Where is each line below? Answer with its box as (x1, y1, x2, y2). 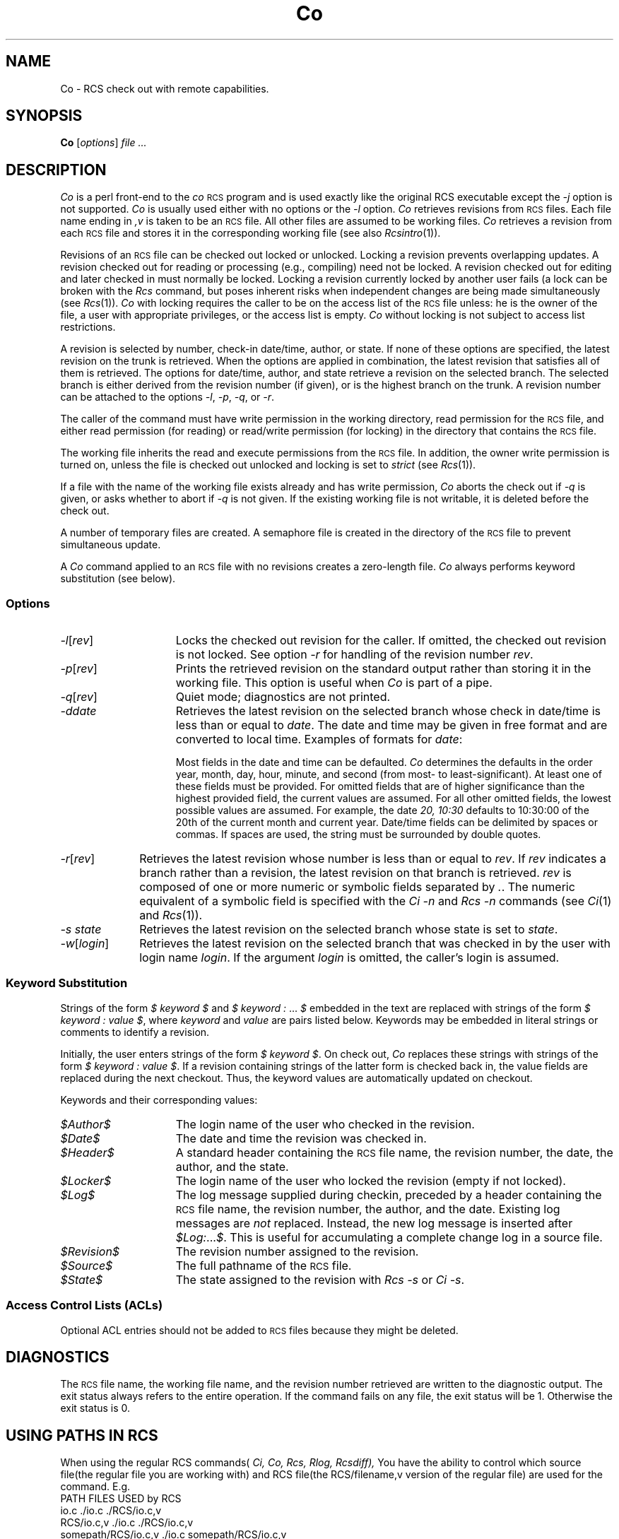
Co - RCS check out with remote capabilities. (60, 82, 269, 95)
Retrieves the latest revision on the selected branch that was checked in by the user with (139, 936, 611, 951)
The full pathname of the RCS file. (175, 1258, 352, 1273)
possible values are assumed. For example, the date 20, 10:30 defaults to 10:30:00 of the (175, 804, 589, 817)
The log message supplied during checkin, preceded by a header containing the (175, 1187, 602, 1202)
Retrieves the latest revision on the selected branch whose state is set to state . (139, 922, 558, 937)
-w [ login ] (60, 936, 110, 951)
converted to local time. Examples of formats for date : (175, 732, 463, 747)
